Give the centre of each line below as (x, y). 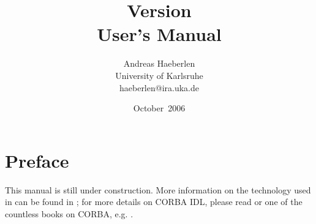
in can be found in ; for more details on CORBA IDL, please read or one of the (154, 202)
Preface (37, 160)
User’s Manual (159, 34)
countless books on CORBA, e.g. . (69, 213)
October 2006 (159, 108)
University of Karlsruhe (159, 75)
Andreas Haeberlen (159, 63)
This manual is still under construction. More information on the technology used (158, 189)
